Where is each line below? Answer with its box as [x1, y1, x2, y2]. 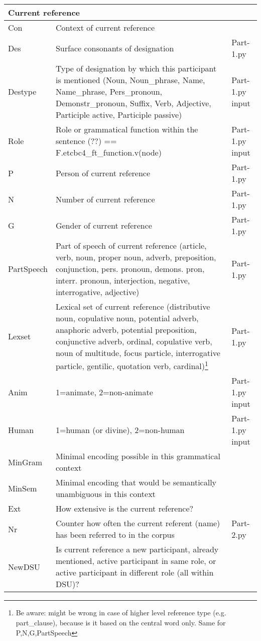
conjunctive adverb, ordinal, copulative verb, [55, 335, 212, 347]
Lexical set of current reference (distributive [55, 301, 210, 312]
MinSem [8, 482, 37, 494]
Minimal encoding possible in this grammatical [55, 450, 220, 462]
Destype [8, 86, 37, 97]
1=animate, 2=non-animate [55, 386, 153, 398]
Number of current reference [55, 193, 155, 205]
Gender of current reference [55, 219, 152, 231]
